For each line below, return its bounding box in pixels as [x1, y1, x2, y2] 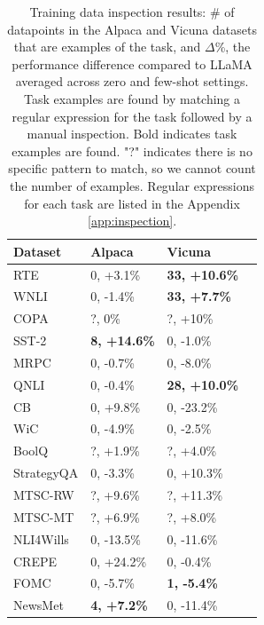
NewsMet [13, 596, 64, 614]
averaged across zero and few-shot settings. [15, 72, 249, 91]
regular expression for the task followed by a [12, 107, 252, 125]
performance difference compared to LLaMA [12, 54, 252, 73]
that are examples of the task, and [13, 37, 201, 56]
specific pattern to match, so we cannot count [8, 159, 256, 178]
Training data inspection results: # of [29, 3, 235, 20]
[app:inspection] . [88, 211, 177, 230]
